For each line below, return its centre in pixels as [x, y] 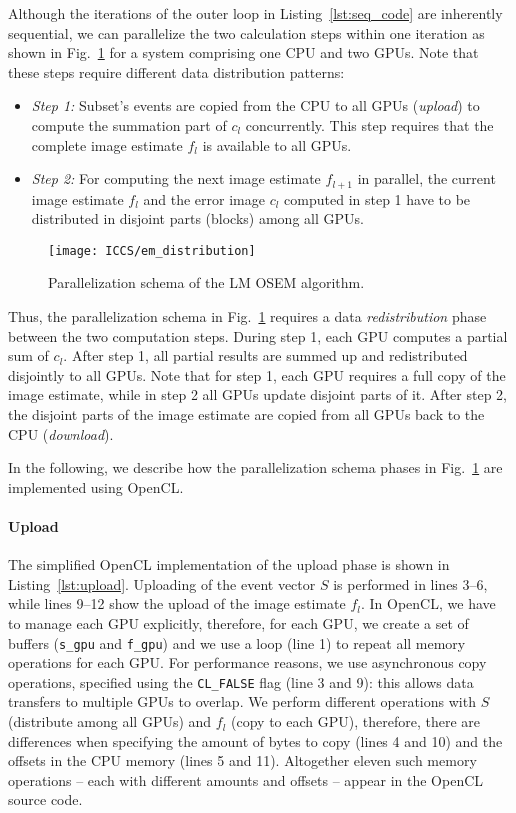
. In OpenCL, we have [428, 603]
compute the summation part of [129, 124]
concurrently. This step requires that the [369, 124]
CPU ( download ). [61, 433]
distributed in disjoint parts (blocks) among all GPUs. [197, 218]
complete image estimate [107, 144]
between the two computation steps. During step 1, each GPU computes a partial [258, 335]
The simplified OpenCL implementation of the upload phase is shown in [229, 564]
